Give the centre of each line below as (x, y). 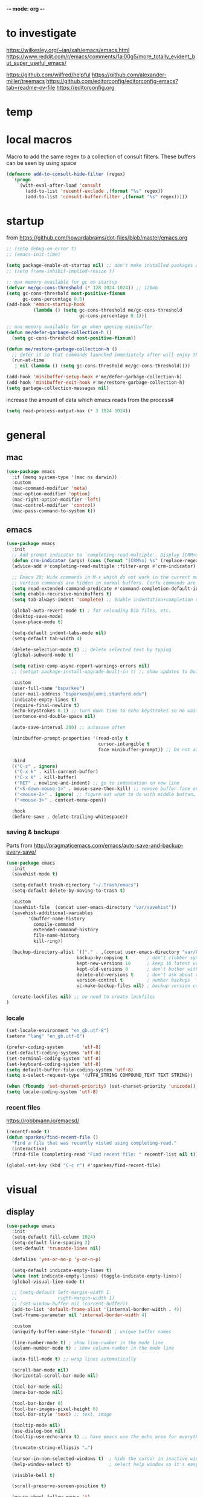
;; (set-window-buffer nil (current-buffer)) (70, 1304)
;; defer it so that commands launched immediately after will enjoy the (106, 355)
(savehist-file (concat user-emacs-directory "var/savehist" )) (94, 907)
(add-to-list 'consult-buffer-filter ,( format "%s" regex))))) (106, 196)
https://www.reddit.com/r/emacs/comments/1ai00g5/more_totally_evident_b (101, 56)
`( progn (21, 179)
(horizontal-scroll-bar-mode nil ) (55, 1376)
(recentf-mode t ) (28, 1132)
